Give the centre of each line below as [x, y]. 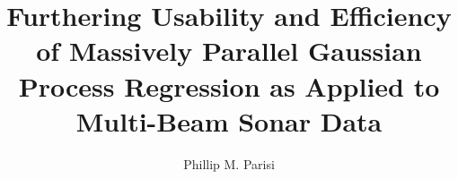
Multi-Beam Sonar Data [229, 120]
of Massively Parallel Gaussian [229, 51]
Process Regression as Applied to [229, 85]
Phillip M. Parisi [229, 163]
